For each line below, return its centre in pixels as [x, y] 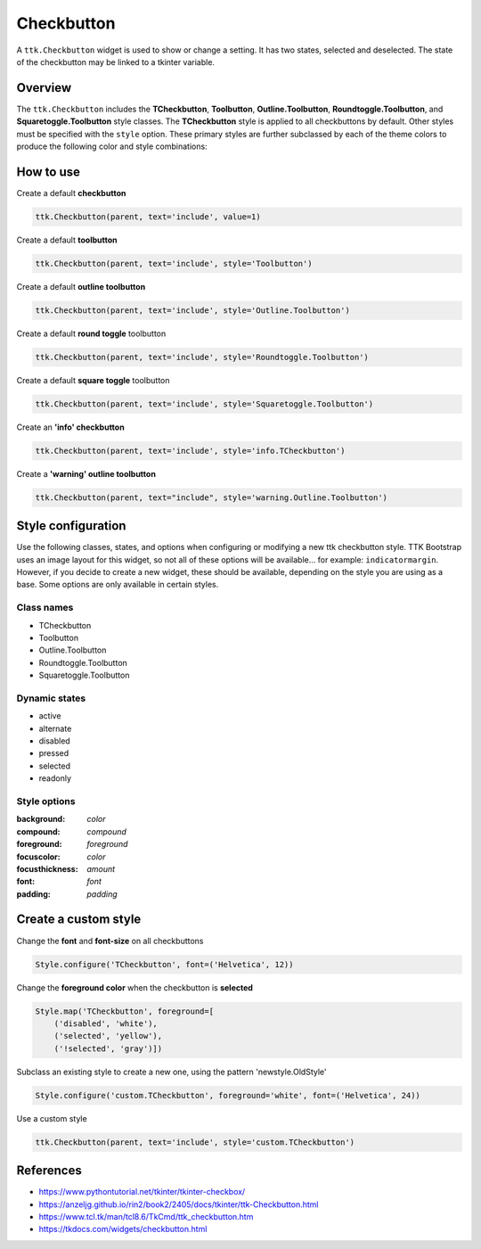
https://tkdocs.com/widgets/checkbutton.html [123, 1229]
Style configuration [71, 526]
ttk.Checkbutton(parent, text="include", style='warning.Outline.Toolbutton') [211, 497]
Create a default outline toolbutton [81, 286]
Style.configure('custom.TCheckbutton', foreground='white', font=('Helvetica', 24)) [228, 1095]
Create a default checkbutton [71, 193]
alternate [55, 728]
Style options [46, 801]
